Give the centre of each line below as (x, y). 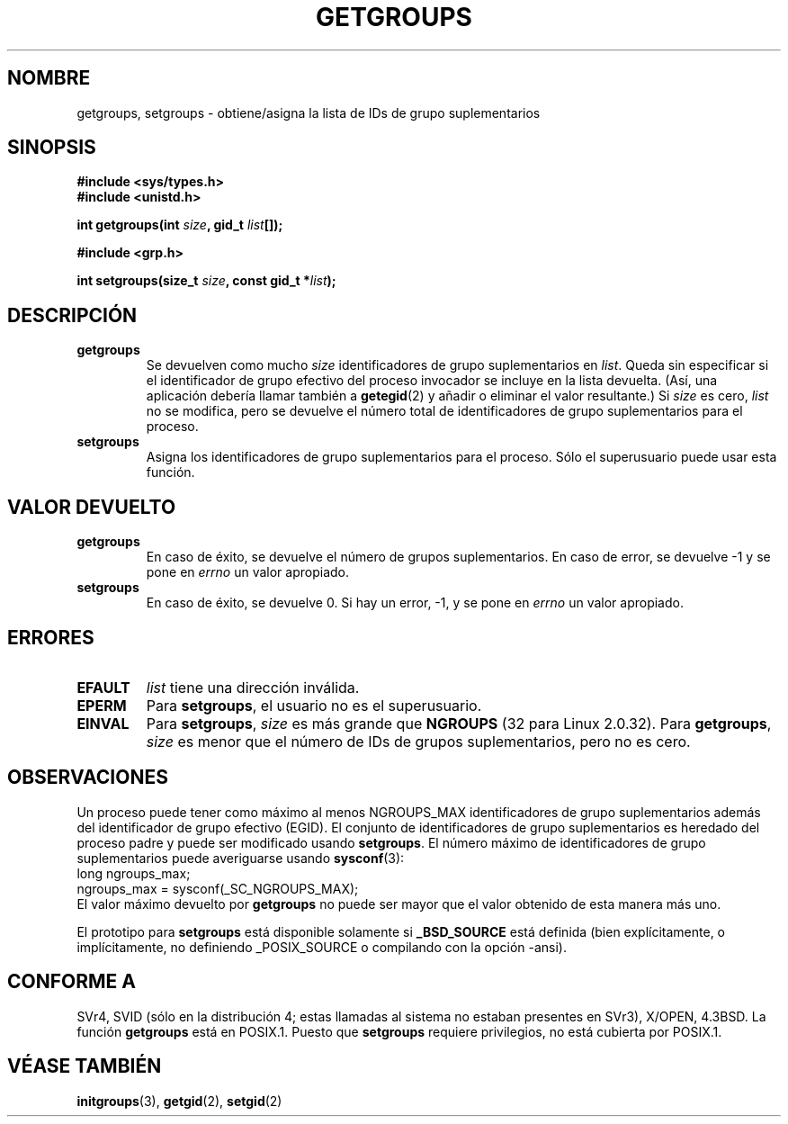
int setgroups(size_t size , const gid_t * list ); (206, 281)
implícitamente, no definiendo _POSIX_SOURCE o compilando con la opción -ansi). (322, 947)
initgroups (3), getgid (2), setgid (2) (179, 1101)
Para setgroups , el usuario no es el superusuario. (314, 705)
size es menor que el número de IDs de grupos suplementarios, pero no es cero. (418, 741)
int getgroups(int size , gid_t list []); (180, 225)
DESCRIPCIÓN (72, 315)
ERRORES (51, 637)
